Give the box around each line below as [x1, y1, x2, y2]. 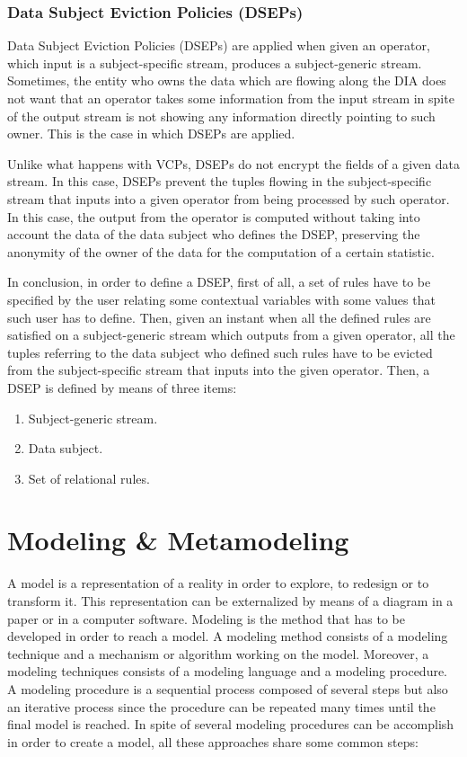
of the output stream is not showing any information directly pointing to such [7, 106, 436, 125]
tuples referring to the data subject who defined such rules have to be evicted [7, 343, 433, 361]
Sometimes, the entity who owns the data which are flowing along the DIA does [7, 71, 446, 90]
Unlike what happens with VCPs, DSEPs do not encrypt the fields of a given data [7, 154, 460, 173]
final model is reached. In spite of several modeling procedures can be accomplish [7, 715, 454, 734]
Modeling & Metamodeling [7, 521, 349, 558]
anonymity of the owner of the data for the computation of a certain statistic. [7, 242, 435, 261]
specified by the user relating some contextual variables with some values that [7, 289, 436, 308]
